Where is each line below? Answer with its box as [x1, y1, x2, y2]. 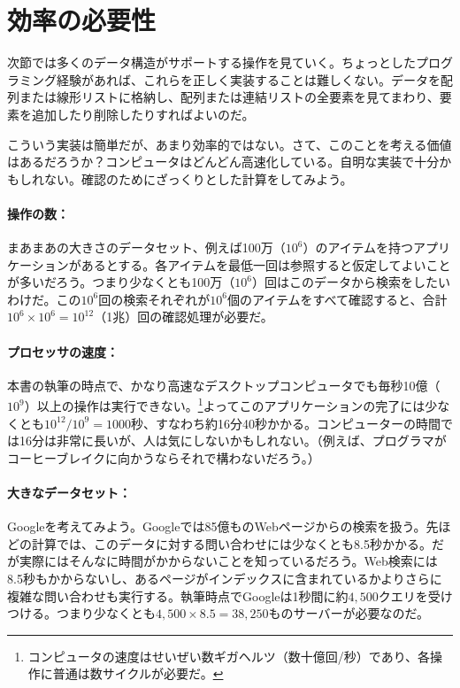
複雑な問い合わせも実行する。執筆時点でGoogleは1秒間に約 [7, 586, 349, 605]
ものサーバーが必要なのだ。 [268, 604, 430, 622]
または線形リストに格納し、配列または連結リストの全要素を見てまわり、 [19, 88, 440, 106]
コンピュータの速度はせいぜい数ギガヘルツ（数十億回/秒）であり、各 [27, 646, 431, 665]
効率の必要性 [7, 2, 157, 38]
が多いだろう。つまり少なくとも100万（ [7, 273, 235, 291]
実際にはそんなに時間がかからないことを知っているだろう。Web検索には [19, 552, 438, 570]
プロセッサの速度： [7, 342, 119, 360]
